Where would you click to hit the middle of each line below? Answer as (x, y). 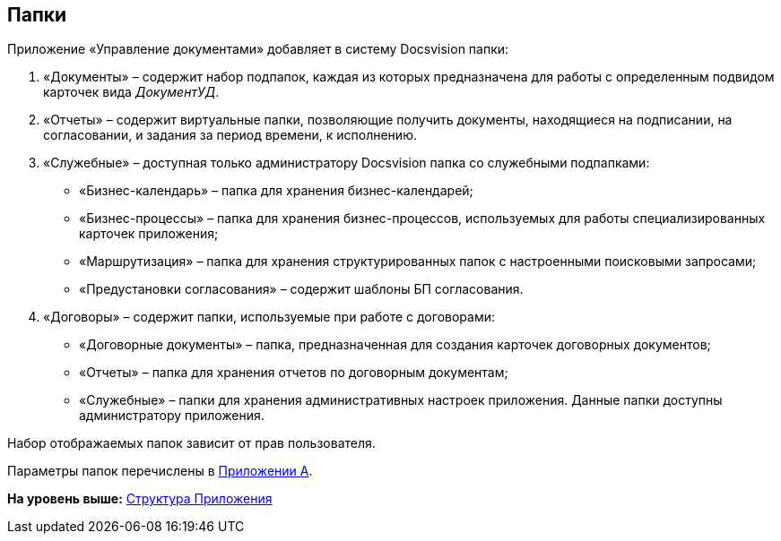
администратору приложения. (172, 416)
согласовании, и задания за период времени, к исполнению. (230, 135)
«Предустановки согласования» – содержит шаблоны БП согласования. (301, 289)
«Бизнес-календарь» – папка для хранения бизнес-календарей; (276, 191)
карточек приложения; (149, 234)
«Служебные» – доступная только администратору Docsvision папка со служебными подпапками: (347, 163)
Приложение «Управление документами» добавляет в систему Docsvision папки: (258, 49)
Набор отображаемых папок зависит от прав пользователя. (191, 443)
